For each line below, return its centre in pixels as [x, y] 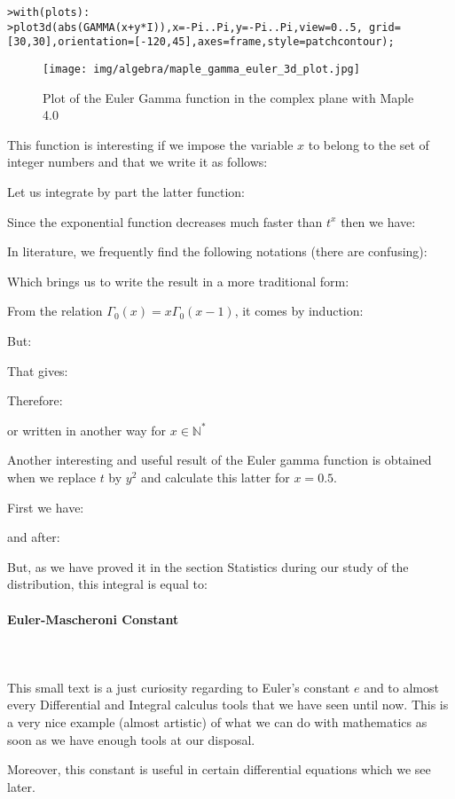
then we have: [378, 221]
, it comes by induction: [299, 311]
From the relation [55, 311]
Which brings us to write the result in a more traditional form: [178, 281]
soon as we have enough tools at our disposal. [131, 739]
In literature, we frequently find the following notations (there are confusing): [217, 251]
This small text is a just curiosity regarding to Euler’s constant [179, 687]
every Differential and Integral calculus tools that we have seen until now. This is [228, 705]
